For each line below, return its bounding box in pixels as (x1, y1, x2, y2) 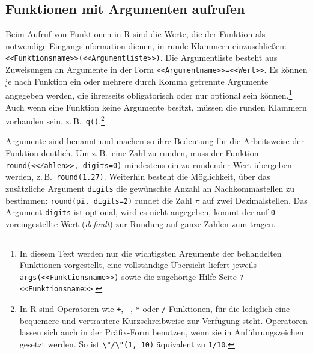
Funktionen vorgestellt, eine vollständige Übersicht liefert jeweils (19, 258, 257, 271)
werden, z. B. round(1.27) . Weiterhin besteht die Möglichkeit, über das (5, 170, 270, 183)
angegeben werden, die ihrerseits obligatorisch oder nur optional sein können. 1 (5, 87, 293, 101)
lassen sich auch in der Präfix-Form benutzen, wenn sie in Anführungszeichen (19, 326, 304, 338)
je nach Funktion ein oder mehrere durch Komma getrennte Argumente (5, 75, 269, 87)
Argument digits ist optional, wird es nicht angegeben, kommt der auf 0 (5, 206, 276, 218)
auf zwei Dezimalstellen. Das (202, 194, 308, 206)
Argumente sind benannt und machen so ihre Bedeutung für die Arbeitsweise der (5, 135, 304, 147)
